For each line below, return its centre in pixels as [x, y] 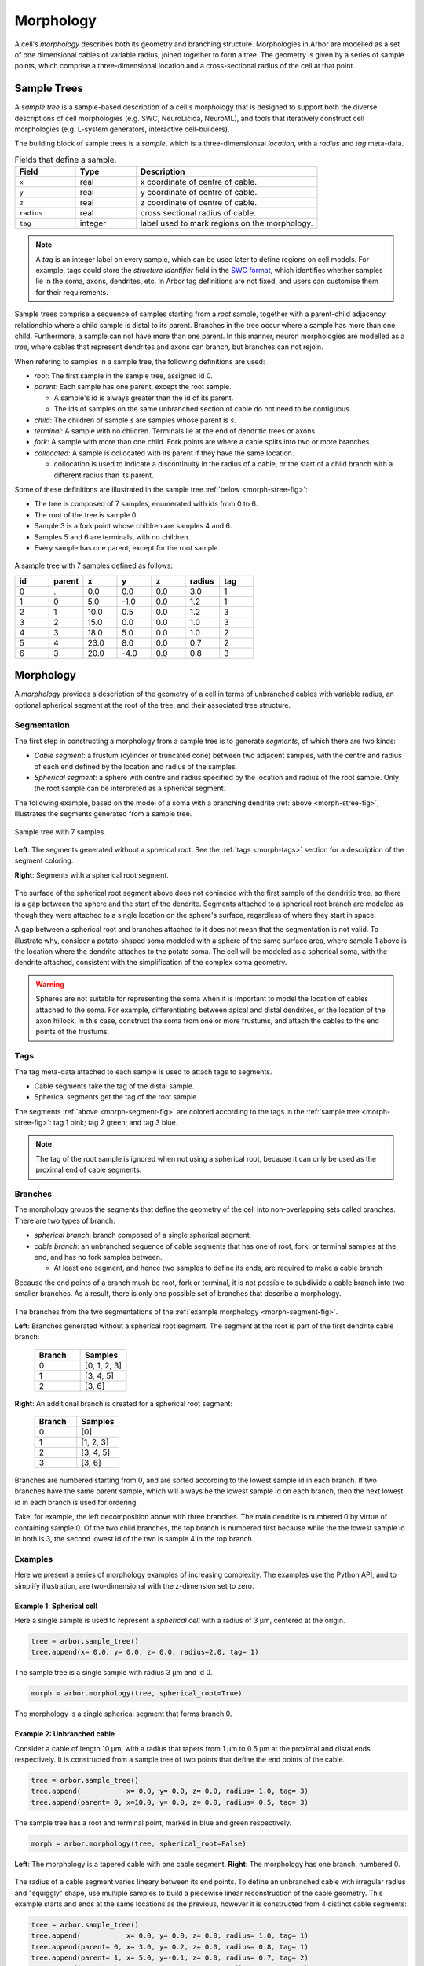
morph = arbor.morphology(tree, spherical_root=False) [139, 1843]
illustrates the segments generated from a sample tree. [103, 814]
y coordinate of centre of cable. [199, 193]
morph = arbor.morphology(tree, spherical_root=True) [137, 1694]
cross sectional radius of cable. [198, 213]
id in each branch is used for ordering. [77, 1502]
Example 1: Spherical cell [56, 1606]
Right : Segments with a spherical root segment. [91, 875]
